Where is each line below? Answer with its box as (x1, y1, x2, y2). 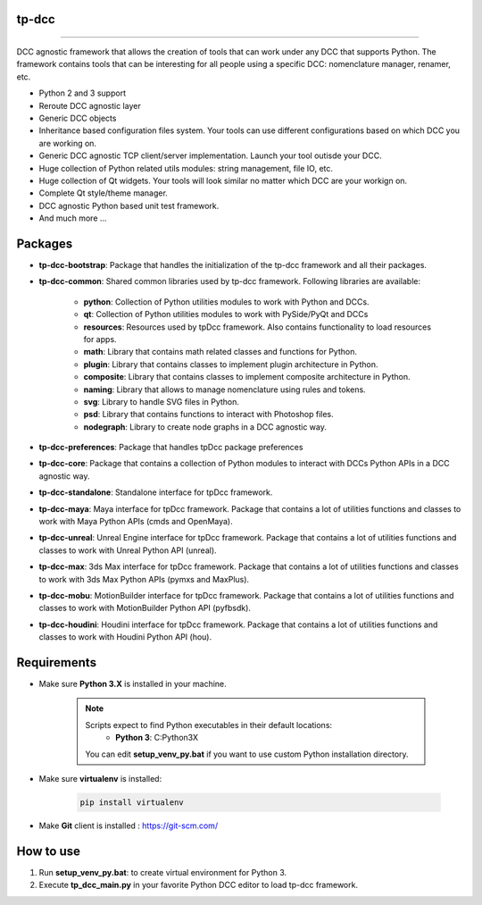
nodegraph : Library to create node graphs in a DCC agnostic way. (83, 421, 328, 432)
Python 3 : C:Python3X (115, 733, 198, 743)
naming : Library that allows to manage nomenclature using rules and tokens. (83, 384, 366, 395)
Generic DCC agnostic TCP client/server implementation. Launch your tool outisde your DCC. (38, 150, 383, 161)
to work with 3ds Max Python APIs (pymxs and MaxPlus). (38, 574, 250, 584)
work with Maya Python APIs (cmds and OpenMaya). (38, 516, 233, 527)
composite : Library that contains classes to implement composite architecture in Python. (83, 372, 411, 382)
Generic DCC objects (38, 113, 117, 123)
